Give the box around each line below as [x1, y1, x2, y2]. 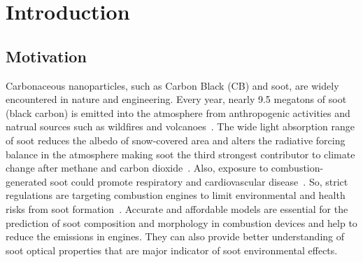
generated [6, 174, 48, 188]
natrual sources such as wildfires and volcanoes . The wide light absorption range [6, 119, 355, 134]
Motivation [6, 45, 87, 67]
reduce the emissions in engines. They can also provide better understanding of [6, 229, 345, 244]
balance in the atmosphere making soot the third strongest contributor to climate [6, 146, 355, 161]
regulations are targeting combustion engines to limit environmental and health [6, 188, 346, 202]
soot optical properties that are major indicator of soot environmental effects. [6, 242, 338, 257]
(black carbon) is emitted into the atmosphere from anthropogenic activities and [6, 105, 350, 120]
